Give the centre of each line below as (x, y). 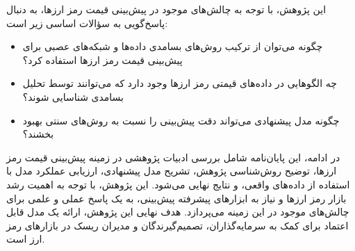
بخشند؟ (38, 134)
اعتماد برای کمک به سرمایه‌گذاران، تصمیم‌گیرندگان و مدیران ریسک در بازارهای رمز (177, 225)
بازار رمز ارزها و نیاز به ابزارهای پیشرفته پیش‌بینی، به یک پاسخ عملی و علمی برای (176, 198)
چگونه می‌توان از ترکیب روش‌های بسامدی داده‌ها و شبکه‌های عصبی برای (173, 46)
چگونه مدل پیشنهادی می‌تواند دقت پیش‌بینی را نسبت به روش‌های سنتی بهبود (181, 120)
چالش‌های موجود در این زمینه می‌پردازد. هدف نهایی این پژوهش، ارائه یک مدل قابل (178, 212)
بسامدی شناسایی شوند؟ (73, 96)
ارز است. (26, 239)
